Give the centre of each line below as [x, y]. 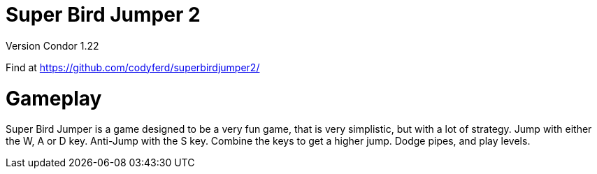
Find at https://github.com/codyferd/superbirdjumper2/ [133, 67]
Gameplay [54, 98]
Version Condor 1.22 [52, 45]
